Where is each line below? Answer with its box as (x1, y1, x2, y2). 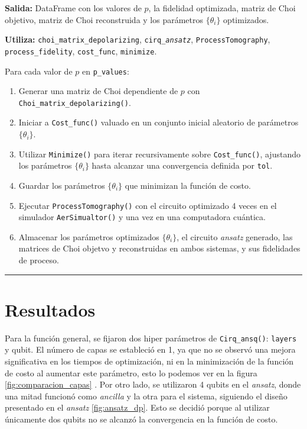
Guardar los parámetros (18, 179, 105, 191)
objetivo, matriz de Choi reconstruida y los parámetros (5, 13, 204, 25)
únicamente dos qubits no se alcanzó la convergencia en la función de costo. (5, 413, 278, 425)
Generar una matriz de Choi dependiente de (18, 85, 178, 97)
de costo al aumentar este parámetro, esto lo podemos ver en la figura (5, 366, 257, 379)
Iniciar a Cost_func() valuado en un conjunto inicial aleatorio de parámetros (18, 116, 299, 128)
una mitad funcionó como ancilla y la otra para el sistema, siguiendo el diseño (5, 389, 288, 402)
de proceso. (18, 254, 59, 266)
